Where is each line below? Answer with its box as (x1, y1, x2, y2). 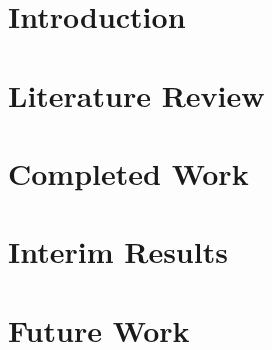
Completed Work (8, 152, 249, 193)
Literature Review (8, 74, 265, 115)
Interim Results (8, 231, 228, 272)
